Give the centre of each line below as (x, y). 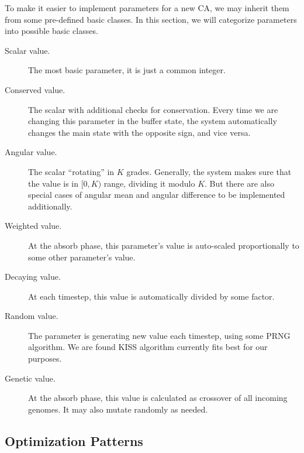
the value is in (53, 183)
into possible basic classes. (51, 31)
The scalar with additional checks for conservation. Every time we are (153, 109)
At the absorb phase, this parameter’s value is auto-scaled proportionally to (164, 245)
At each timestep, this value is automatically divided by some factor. (151, 296)
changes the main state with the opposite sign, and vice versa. (139, 132)
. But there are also (239, 183)
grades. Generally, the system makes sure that (209, 171)
